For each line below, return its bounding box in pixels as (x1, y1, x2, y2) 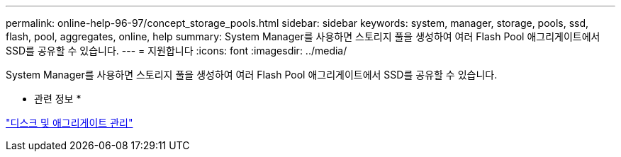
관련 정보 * (34, 93, 82, 105)
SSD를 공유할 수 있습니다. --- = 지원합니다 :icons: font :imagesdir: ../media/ (6, 45, 347, 57)
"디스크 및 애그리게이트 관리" (6, 117, 133, 129)
